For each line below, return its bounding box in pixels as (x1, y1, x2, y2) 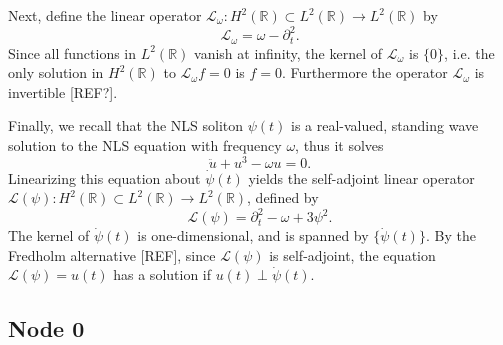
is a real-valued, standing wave (291, 115, 479, 136)
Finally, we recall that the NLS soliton (8, 115, 244, 136)
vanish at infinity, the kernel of (194, 42, 383, 63)
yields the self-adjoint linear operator (248, 167, 475, 188)
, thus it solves (295, 134, 384, 155)
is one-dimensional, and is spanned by (137, 225, 369, 246)
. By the (425, 225, 476, 246)
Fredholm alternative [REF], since (8, 244, 216, 265)
